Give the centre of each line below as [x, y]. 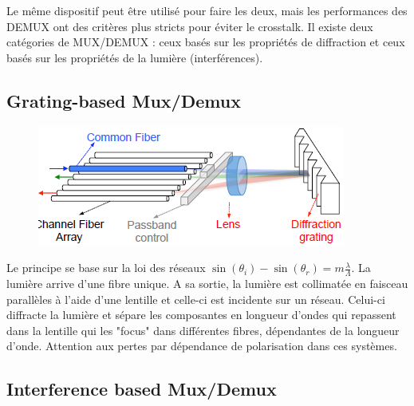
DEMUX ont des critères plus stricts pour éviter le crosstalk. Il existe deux [190, 26]
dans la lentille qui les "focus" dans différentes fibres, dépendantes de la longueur [203, 330]
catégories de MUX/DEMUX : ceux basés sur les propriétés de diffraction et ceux [206, 42]
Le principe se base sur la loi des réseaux [106, 268]
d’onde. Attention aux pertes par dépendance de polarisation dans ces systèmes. [202, 346]
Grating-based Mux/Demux [124, 100]
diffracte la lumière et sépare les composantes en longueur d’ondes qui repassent [201, 315]
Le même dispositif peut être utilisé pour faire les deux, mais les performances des [207, 10]
